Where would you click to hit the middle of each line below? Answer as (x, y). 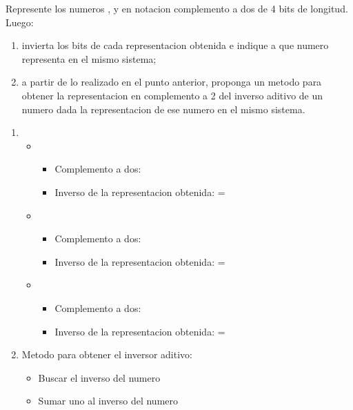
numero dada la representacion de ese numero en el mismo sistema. (163, 109)
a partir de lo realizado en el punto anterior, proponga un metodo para (172, 82)
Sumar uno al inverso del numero (108, 401)
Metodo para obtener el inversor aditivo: (107, 354)
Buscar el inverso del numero (99, 377)
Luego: (20, 22)
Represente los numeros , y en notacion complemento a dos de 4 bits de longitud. (177, 8)
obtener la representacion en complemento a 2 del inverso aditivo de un (172, 95)
